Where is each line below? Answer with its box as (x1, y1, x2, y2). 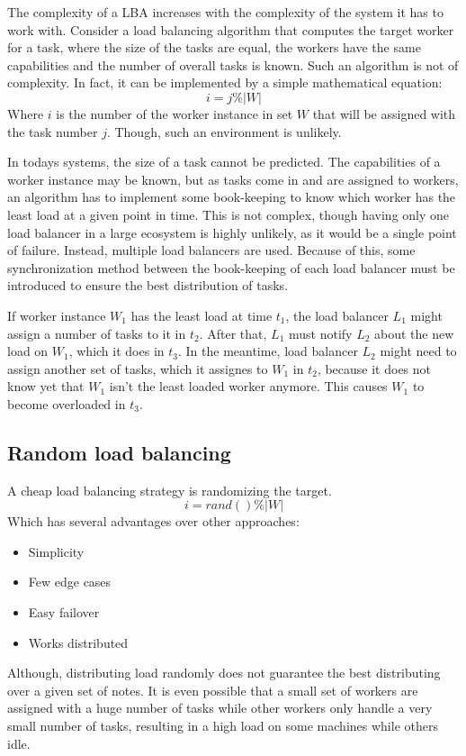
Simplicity (28, 542, 85, 560)
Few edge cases (28, 572, 112, 591)
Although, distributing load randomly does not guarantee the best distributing (7, 663, 441, 682)
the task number (7, 122, 98, 141)
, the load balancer (285, 305, 389, 324)
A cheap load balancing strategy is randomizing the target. (7, 480, 332, 499)
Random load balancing (7, 438, 231, 466)
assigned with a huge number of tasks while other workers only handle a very (7, 698, 433, 717)
